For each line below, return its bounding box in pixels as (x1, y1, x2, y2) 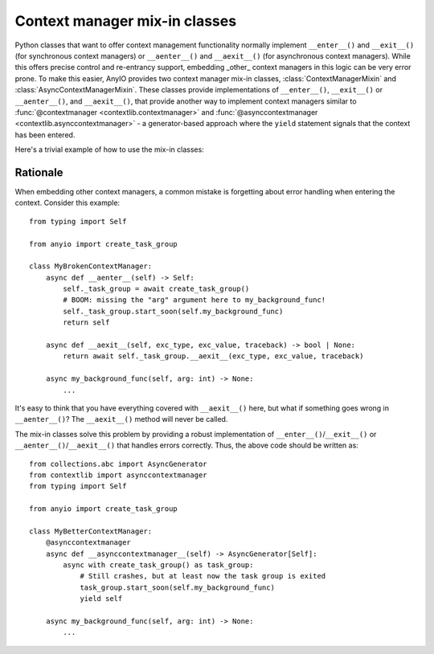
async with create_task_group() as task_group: (63, 561, 254, 570)
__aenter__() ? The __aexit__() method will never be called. (14, 415, 228, 424)
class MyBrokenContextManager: (29, 262, 153, 271)
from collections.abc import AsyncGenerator (29, 459, 208, 468)
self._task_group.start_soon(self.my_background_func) (63, 306, 284, 316)
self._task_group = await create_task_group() (63, 284, 250, 293)
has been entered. (14, 129, 76, 140)
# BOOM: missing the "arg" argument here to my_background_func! (63, 296, 326, 305)
